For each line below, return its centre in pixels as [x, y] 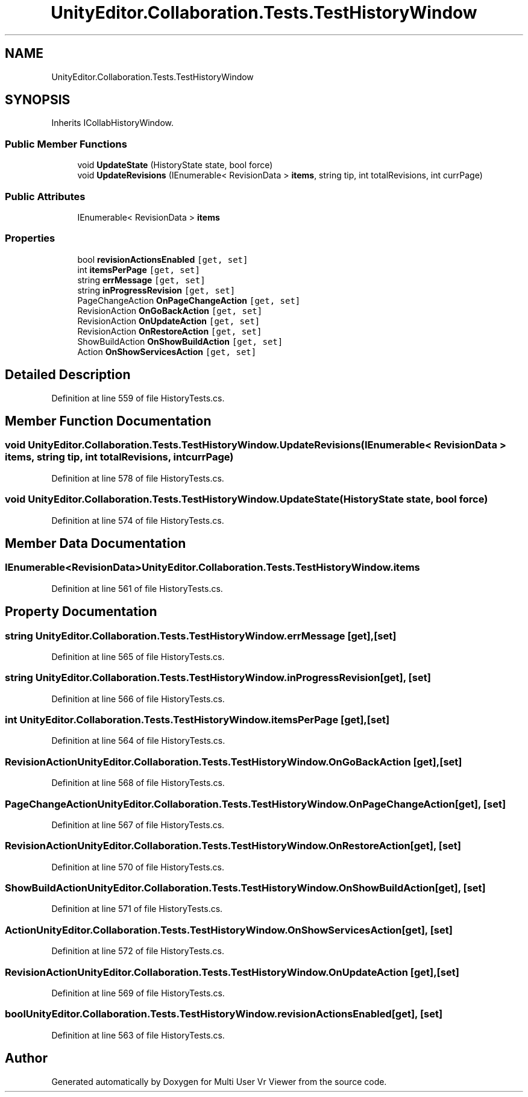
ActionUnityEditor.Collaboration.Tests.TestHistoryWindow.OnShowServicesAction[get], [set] [229, 930]
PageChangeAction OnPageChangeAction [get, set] [189, 300]
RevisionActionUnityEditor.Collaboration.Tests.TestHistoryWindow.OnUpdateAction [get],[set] [232, 972]
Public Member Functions [66, 144]
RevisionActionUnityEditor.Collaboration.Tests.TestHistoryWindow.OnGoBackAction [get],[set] [234, 762]
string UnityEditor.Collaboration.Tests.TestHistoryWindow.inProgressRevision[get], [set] [218, 678]
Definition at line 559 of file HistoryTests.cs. [138, 398]
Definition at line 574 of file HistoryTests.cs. [138, 520]
